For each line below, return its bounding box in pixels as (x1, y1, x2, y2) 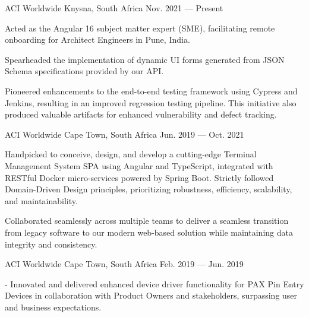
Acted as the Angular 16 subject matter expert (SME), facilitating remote (5, 21, 275, 34)
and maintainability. (5, 194, 78, 207)
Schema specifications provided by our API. (5, 65, 164, 77)
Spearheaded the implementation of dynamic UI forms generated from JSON (5, 53, 285, 65)
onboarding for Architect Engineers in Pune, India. (5, 33, 190, 46)
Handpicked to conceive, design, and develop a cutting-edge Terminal (5, 148, 257, 160)
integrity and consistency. (5, 237, 97, 250)
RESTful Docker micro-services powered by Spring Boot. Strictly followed (5, 171, 274, 183)
